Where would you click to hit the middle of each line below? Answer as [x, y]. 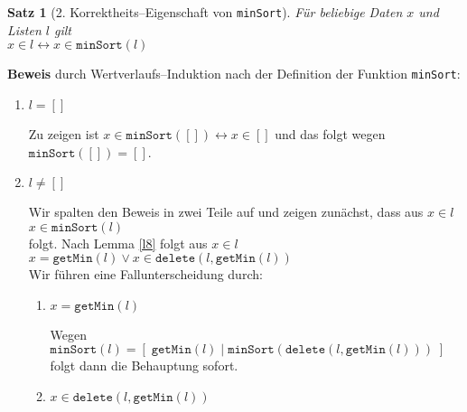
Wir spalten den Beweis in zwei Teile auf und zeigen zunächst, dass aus [226, 212]
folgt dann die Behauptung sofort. [144, 365]
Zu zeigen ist [64, 133]
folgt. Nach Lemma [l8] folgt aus [118, 243]
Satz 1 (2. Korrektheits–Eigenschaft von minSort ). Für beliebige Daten [205, 12]
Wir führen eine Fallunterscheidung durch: [145, 274]
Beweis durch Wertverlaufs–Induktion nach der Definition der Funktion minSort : [234, 74]
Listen [24, 29]
